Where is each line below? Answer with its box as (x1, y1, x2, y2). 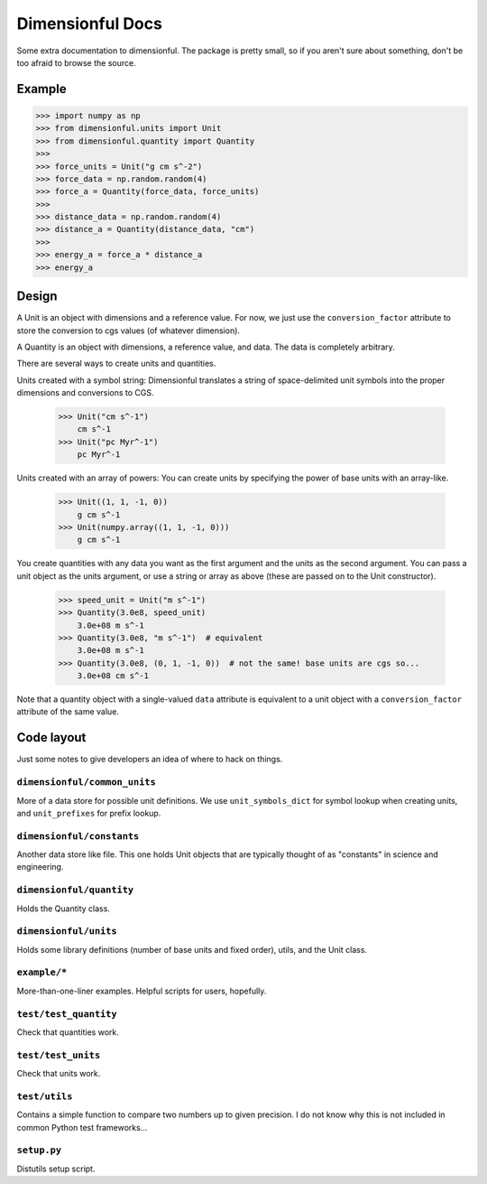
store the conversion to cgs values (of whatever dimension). (16, 325, 241, 336)
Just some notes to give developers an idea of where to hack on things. (16, 754, 283, 765)
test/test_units (16, 1049, 101, 1061)
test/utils (16, 1090, 73, 1102)
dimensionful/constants (16, 830, 140, 842)
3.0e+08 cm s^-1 (77, 671, 149, 681)
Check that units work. (16, 1068, 101, 1079)
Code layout (16, 730, 87, 745)
